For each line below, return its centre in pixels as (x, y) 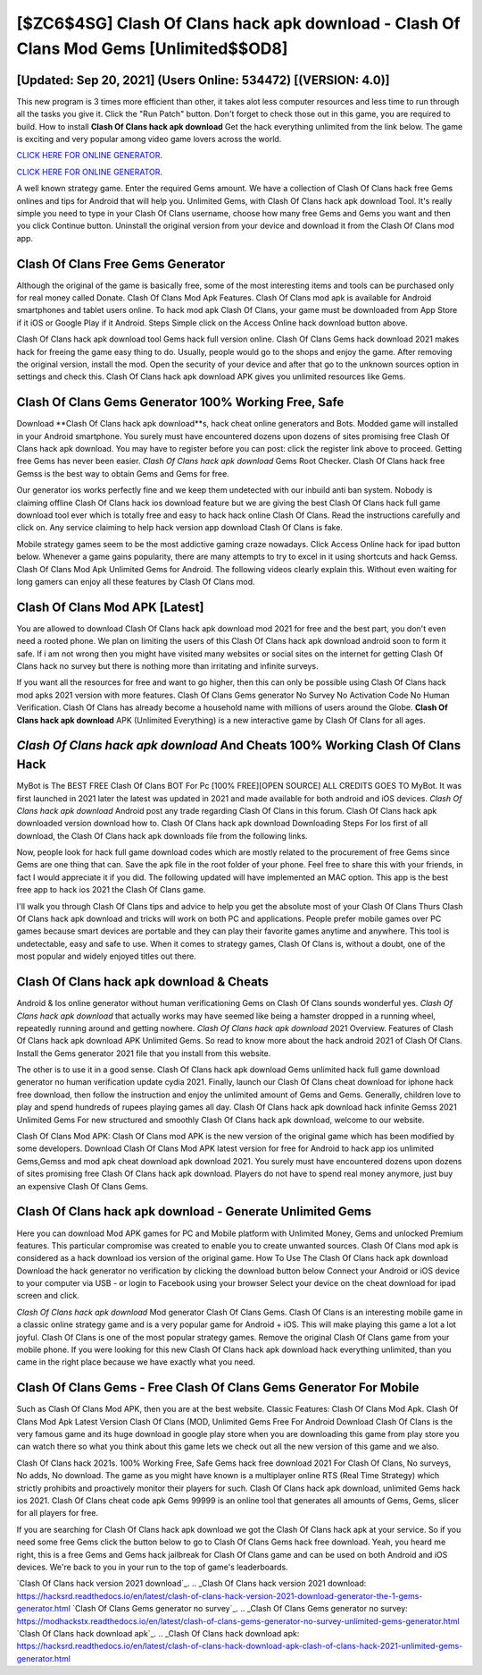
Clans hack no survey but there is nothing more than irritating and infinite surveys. (167, 666)
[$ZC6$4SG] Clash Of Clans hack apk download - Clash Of (238, 23)
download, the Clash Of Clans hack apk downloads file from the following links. (162, 835)
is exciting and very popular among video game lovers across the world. (149, 140)
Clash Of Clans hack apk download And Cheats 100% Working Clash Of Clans (239, 745)
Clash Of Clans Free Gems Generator (121, 264)
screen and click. (48, 1296)
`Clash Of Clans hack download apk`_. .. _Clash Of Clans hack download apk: (158, 1633)
